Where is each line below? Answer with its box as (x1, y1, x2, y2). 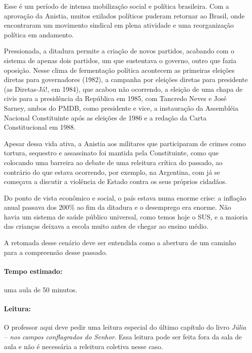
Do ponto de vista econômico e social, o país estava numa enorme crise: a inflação (4, 192, 246, 202)
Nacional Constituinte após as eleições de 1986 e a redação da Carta (4, 112, 206, 122)
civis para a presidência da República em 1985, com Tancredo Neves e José (4, 93, 227, 103)
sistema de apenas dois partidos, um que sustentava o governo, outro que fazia (4, 55, 236, 65)
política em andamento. (4, 29, 74, 39)
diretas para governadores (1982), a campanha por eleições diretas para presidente (4, 74, 248, 84)
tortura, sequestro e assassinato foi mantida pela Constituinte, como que (4, 148, 219, 158)
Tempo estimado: (4, 266, 63, 276)
